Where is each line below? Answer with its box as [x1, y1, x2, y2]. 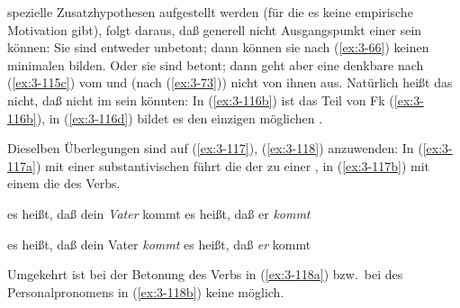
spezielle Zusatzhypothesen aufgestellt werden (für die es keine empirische [7, 3, 413, 21]
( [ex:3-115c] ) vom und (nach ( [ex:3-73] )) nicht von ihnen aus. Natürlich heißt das [7, 73, 453, 92]
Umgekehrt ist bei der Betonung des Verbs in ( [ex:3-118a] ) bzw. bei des [7, 265, 403, 284]
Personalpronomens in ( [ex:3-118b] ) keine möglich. [7, 282, 284, 301]
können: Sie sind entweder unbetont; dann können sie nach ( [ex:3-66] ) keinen [7, 38, 429, 57]
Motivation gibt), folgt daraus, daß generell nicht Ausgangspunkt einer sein [7, 20, 422, 39]
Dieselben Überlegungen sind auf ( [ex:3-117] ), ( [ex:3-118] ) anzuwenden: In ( [7, 139, 423, 158]
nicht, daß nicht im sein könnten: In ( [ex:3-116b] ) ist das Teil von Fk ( [7, 90, 394, 109]
